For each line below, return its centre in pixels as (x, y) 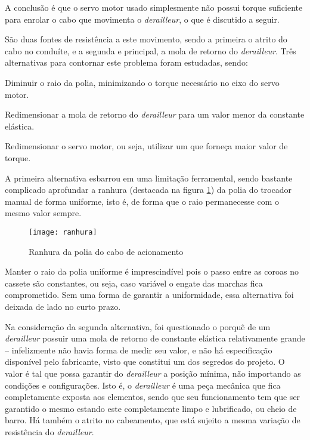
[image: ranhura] (63, 232)
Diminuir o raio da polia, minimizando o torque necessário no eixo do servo (142, 82)
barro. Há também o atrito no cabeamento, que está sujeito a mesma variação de (153, 420)
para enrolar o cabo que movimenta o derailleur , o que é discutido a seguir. (142, 19)
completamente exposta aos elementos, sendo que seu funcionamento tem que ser (153, 397)
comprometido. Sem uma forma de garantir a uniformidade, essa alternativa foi (149, 295)
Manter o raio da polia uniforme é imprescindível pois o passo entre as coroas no (152, 271)
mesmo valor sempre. (43, 213)
